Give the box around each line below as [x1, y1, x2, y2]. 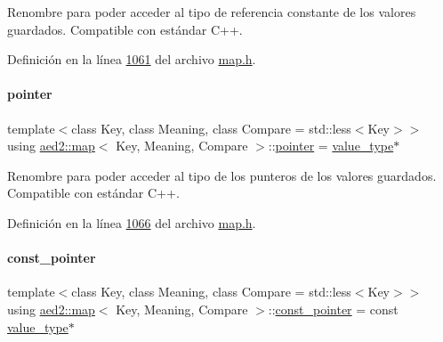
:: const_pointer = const [268, 299, 399, 318]
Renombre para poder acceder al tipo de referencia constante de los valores [7, 3, 416, 20]
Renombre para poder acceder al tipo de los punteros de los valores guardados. [7, 166, 437, 184]
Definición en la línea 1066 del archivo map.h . [7, 213, 256, 232]
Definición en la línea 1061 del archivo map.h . [7, 50, 256, 69]
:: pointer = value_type [268, 136, 394, 155]
